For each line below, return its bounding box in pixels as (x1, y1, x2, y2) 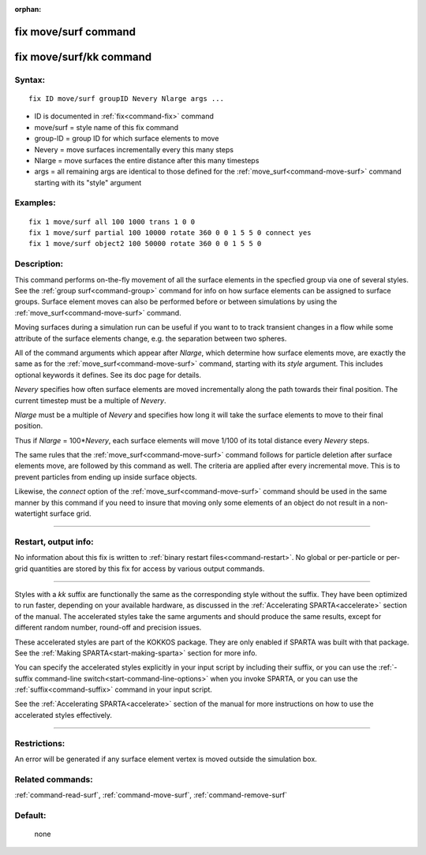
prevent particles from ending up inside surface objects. (14, 472, 197, 481)
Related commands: (14, 774, 94, 785)
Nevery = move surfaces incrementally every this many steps (34, 144, 234, 154)
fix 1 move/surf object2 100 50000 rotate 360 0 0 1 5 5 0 (28, 239, 262, 248)
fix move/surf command (14, 24, 136, 39)
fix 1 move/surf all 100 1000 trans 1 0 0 (28, 217, 196, 226)
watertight (14, 509, 48, 518)
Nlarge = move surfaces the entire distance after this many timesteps (34, 155, 260, 165)
